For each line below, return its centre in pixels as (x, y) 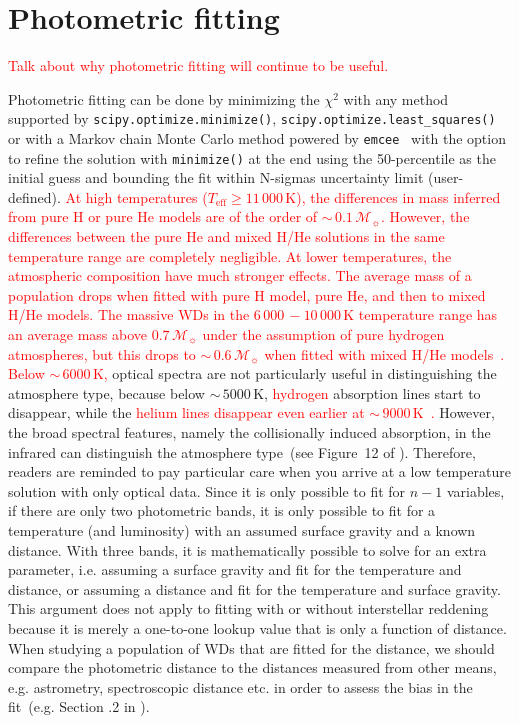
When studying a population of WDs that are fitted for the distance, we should (251, 647)
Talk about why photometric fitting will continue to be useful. (198, 65)
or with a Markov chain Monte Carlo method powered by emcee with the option (257, 137)
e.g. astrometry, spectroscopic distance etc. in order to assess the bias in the (240, 686)
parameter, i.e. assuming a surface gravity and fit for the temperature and (235, 569)
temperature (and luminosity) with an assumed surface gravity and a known (242, 529)
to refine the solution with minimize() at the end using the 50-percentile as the (252, 157)
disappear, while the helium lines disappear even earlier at (186, 412)
